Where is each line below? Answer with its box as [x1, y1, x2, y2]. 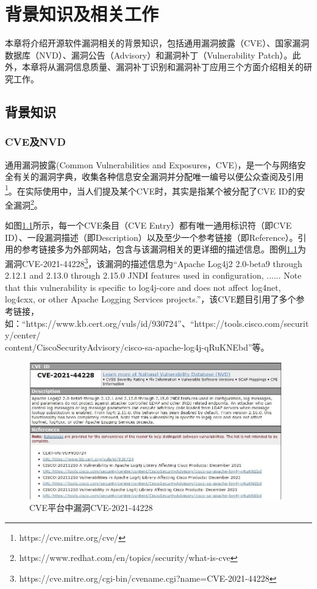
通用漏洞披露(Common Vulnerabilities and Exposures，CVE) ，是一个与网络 [5, 158, 297, 171]
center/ [13, 329, 41, 341]
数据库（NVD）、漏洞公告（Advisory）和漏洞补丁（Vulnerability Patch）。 [5, 48, 293, 61]
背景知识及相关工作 [5, 1, 159, 26]
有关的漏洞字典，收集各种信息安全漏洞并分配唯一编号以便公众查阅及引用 [13, 170, 304, 183]
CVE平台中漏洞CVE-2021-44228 [29, 501, 153, 514]
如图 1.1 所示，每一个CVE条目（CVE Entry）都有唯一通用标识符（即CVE [5, 219, 292, 232]
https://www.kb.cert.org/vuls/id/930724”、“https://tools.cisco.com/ [26, 316, 284, 329]
